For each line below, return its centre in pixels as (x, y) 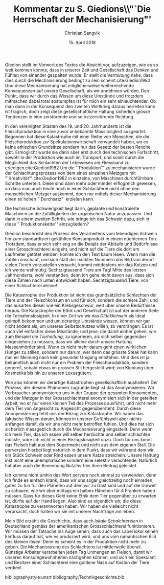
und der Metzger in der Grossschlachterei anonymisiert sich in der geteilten (81, 398)
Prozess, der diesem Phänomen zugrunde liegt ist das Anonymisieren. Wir (80, 387)
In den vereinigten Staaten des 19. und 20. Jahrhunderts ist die (68, 126)
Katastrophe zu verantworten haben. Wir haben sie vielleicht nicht (72, 506)
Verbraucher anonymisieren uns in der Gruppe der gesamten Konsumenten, (82, 393)
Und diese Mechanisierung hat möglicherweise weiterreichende (70, 85)
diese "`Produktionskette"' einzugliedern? (47, 224)
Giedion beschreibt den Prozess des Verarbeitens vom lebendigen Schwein (81, 233)
